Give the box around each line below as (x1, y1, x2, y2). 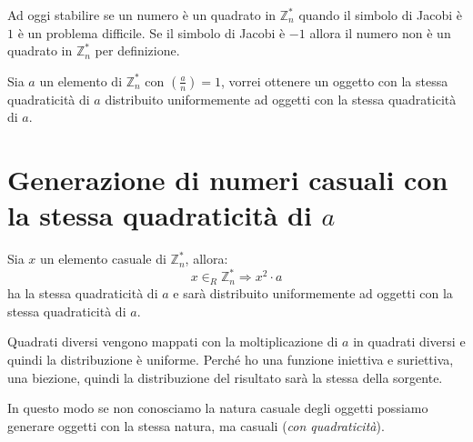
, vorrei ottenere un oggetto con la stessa (221, 71, 448, 90)
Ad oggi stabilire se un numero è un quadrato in (7, 5, 277, 24)
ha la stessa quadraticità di (7, 284, 158, 303)
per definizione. (95, 41, 180, 60)
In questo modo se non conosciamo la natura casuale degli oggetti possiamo (7, 398, 428, 417)
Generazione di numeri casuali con (7, 161, 448, 198)
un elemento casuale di (40, 249, 166, 268)
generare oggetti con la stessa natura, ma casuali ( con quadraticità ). (7, 416, 385, 435)
